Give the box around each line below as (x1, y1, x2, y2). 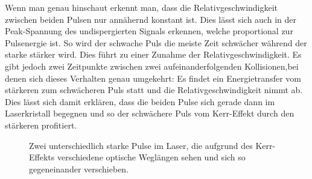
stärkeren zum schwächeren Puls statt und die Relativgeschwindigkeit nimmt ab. (5, 83, 303, 96)
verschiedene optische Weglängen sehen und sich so (57, 151, 246, 163)
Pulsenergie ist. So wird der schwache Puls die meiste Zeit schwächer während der (5, 36, 307, 49)
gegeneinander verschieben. (29, 162, 129, 175)
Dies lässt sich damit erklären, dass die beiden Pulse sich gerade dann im (5, 95, 275, 108)
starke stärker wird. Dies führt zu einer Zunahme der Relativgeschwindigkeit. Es (5, 48, 302, 61)
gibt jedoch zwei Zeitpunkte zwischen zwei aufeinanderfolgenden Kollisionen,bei (5, 59, 299, 72)
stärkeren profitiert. (5, 118, 77, 131)
